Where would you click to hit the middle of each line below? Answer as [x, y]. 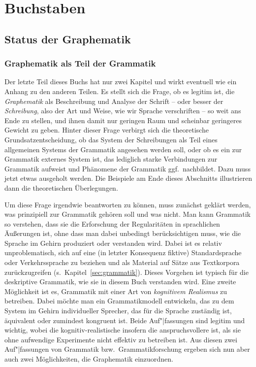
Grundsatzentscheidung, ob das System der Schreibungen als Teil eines [111, 139]
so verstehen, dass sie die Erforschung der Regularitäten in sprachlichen [112, 223]
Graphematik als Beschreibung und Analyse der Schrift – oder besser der [114, 101]
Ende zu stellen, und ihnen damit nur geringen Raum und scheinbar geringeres [123, 120]
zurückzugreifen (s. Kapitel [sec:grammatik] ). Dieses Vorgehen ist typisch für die [127, 272]
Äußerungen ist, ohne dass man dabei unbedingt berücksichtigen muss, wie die [123, 233]
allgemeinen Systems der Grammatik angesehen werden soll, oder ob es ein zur [123, 149]
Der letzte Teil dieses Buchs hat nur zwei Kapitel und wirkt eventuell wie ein [121, 82]
